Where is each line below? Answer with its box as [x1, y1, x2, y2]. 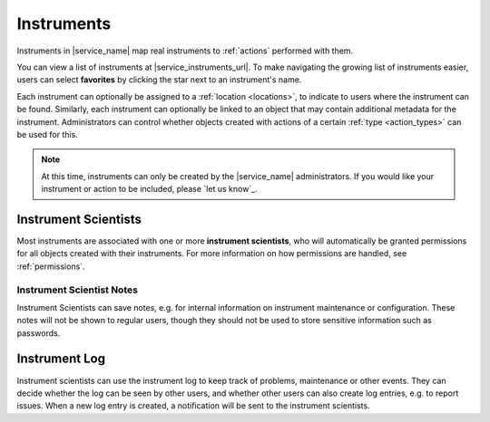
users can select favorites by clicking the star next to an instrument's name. [16, 74, 302, 85]
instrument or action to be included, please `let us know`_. [41, 184, 258, 195]
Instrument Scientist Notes [16, 283, 138, 296]
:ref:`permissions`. [16, 261, 85, 272]
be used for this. [16, 129, 79, 139]
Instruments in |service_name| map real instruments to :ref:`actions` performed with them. [16, 45, 354, 56]
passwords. [16, 327, 61, 339]
